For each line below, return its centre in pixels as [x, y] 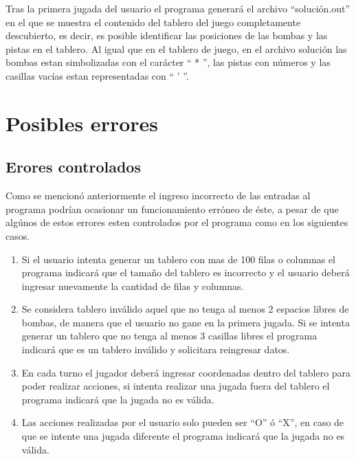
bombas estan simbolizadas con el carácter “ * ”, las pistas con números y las [168, 62]
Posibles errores [82, 123]
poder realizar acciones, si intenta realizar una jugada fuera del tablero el [176, 386]
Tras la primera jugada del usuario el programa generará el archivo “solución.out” [178, 8]
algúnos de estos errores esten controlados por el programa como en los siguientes [177, 222]
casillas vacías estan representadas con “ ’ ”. [97, 75]
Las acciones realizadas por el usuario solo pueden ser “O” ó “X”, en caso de [183, 422]
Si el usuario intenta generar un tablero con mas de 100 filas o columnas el [179, 259]
